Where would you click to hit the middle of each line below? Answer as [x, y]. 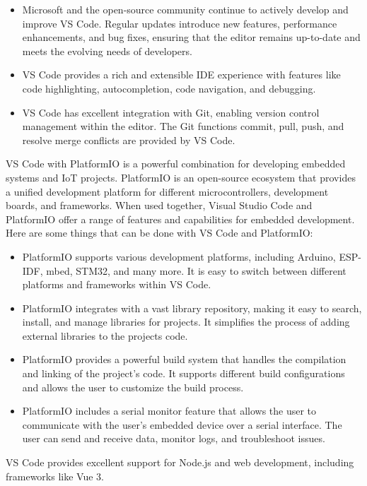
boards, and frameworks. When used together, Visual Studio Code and [159, 205]
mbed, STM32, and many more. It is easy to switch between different [196, 270]
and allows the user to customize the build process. [133, 387]
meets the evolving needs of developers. [107, 51]
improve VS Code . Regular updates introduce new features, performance [180, 23]
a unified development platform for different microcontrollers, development [167, 191]
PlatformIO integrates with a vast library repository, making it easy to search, [192, 308]
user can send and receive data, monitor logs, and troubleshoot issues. [174, 438]
